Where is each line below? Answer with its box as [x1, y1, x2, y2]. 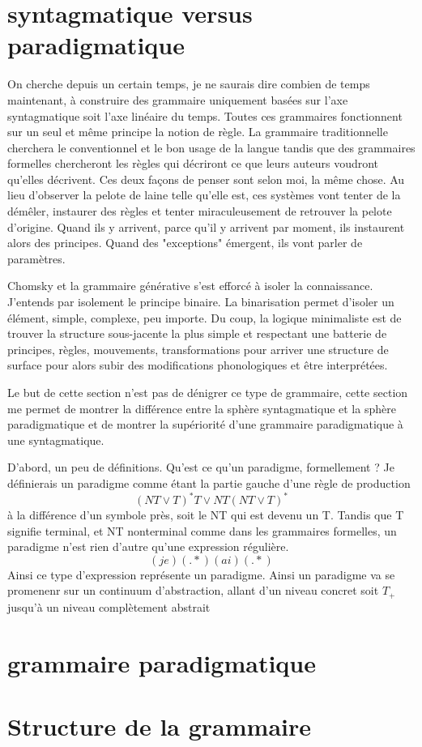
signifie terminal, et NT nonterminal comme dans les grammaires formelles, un [7, 522, 397, 539]
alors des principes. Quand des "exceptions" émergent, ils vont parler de [7, 234, 363, 251]
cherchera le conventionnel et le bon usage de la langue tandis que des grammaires [7, 139, 416, 156]
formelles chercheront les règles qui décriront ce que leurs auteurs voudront [7, 155, 379, 172]
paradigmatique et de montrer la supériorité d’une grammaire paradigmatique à [7, 416, 403, 433]
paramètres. [7, 250, 66, 267]
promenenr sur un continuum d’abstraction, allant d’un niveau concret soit [7, 582, 379, 599]
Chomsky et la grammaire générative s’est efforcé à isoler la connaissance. [7, 277, 373, 294]
